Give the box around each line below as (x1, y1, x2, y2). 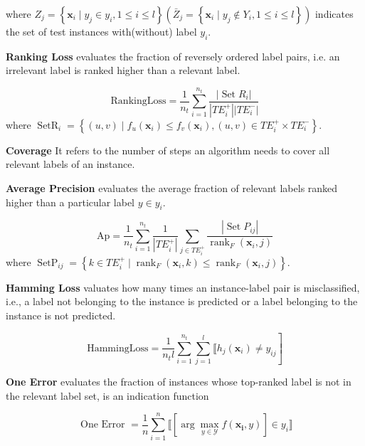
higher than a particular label (6, 194, 134, 209)
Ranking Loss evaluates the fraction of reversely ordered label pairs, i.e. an (6, 48, 340, 63)
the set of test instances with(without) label (6, 24, 197, 38)
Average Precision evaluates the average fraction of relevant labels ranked (6, 181, 338, 196)
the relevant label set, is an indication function (6, 388, 209, 403)
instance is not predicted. (6, 307, 116, 322)
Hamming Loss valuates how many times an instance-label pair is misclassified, (6, 280, 360, 294)
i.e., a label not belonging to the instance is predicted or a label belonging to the (6, 294, 358, 309)
